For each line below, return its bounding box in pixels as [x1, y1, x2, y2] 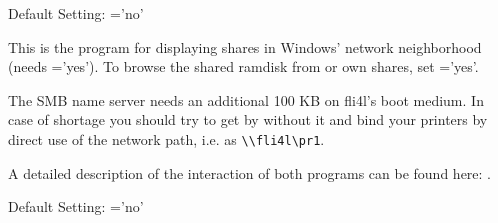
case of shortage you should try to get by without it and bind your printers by [8, 109, 488, 130]
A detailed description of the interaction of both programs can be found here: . [8, 162, 491, 183]
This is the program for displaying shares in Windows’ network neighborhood [8, 36, 482, 57]
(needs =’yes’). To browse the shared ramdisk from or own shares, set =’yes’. [8, 56, 479, 77]
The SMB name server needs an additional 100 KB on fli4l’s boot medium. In [8, 89, 484, 110]
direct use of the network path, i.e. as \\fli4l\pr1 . [8, 128, 325, 149]
